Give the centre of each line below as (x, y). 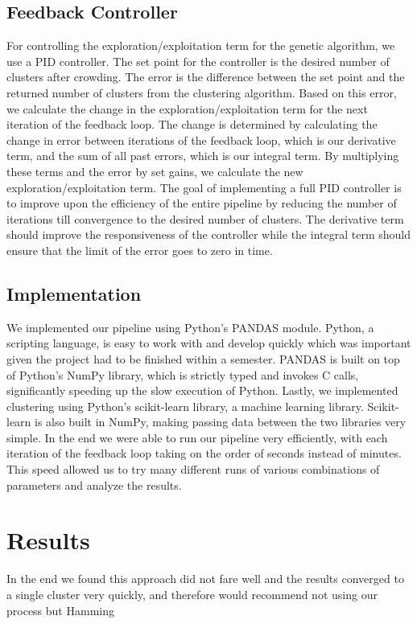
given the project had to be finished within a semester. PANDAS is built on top (203, 358)
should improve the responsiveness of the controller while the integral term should (208, 234)
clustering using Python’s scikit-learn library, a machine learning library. (185, 406)
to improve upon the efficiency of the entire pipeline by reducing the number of (202, 203)
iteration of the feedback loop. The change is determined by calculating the (192, 124)
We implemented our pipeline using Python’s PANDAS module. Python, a (190, 327)
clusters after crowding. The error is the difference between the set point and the (206, 77)
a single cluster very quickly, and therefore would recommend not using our (192, 594)
